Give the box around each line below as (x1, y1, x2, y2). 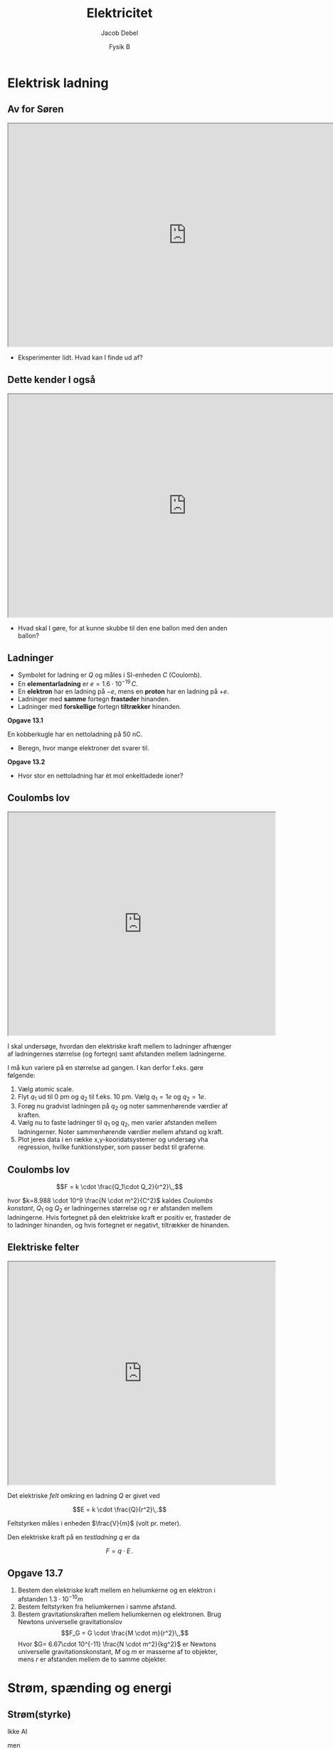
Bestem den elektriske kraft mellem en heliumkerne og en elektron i (17, 1586, 216, 1595)
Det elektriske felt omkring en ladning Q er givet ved (7, 1491, 160, 1499)
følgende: (7, 1071, 36, 1079)
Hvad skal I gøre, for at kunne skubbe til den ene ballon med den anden (17, 623, 228, 632)
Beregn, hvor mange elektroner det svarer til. (17, 744, 149, 753)
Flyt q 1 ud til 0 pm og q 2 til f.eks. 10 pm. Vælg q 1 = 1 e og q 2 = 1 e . (17, 1092, 206, 1103)
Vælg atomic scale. (17, 1084, 74, 1093)
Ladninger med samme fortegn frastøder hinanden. (17, 695, 171, 703)
